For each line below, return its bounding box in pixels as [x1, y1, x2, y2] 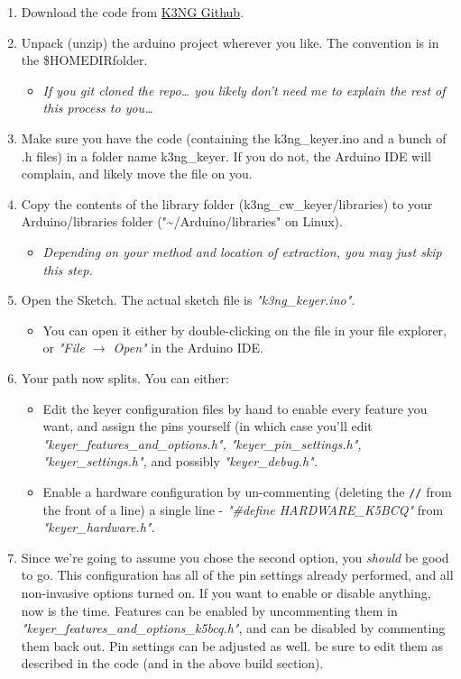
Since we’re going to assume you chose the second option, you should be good [21, 547, 449, 566]
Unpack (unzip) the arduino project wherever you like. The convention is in [21, 32, 439, 51]
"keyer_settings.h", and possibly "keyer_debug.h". [42, 452, 318, 471]
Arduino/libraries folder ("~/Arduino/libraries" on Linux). [21, 212, 343, 231]
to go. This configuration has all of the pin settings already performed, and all [21, 565, 454, 584]
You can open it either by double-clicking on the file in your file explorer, [42, 320, 447, 339]
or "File [42, 338, 85, 357]
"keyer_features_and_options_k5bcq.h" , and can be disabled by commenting [21, 619, 446, 638]
